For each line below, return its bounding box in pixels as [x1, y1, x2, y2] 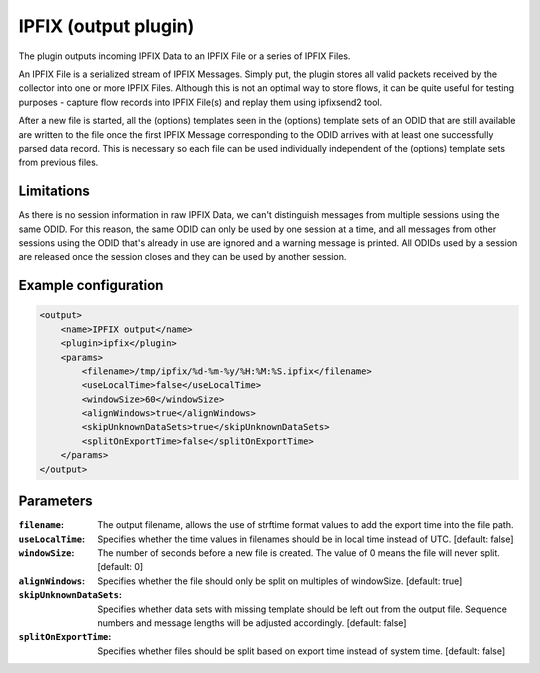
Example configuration [18, 277, 164, 294]
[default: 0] [97, 561, 144, 573]
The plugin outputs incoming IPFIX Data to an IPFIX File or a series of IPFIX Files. [18, 50, 351, 62]
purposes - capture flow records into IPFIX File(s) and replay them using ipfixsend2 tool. [18, 96, 383, 108]
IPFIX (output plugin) [18, 15, 195, 37]
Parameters [18, 493, 93, 510]
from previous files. [18, 156, 99, 169]
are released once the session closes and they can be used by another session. [18, 251, 347, 263]
